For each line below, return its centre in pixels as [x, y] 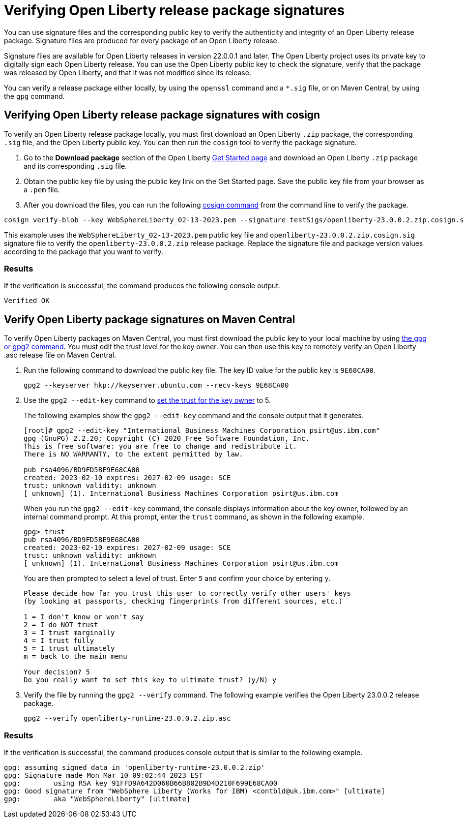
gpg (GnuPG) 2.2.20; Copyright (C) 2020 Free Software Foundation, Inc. [167, 439]
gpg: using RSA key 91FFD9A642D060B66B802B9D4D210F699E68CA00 [141, 783]
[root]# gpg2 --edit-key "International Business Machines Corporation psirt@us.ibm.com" [202, 431]
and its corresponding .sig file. [75, 166]
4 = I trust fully [59, 641]
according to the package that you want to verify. [84, 251]
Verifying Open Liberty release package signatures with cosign [162, 115]
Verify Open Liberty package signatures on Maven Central [150, 319]
